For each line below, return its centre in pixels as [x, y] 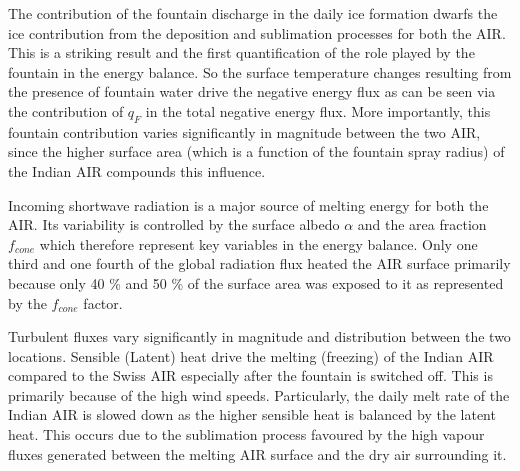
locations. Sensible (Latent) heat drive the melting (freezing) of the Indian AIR [251, 355]
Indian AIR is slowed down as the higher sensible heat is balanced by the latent [252, 414]
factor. [103, 302]
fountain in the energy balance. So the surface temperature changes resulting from [260, 71]
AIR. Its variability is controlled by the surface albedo [174, 224]
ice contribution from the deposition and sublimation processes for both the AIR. [257, 32]
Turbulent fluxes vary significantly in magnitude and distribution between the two [259, 336]
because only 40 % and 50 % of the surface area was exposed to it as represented [256, 282]
